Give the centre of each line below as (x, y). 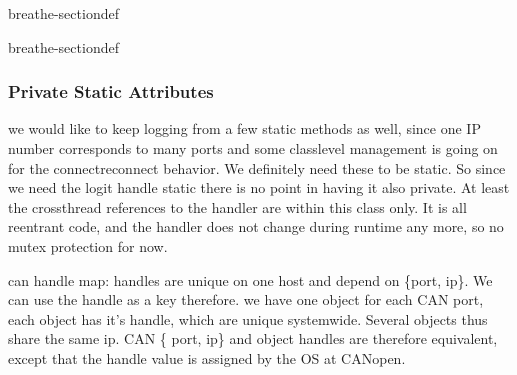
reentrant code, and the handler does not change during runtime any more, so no (256, 226)
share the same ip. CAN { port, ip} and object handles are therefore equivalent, (253, 338)
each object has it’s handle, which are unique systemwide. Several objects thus (248, 318)
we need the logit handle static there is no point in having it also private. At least (259, 187)
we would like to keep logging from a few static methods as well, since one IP (244, 128)
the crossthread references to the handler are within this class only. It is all (237, 206)
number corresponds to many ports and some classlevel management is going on (253, 148)
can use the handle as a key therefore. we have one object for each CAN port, (246, 299)
